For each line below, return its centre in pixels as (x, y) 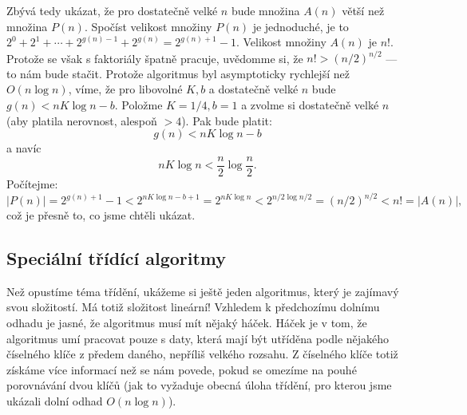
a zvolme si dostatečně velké (310, 105)
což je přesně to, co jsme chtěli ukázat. (101, 215)
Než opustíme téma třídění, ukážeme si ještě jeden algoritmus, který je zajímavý (203, 291)
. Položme (139, 105)
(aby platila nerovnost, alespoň (82, 120)
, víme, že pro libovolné (125, 89)
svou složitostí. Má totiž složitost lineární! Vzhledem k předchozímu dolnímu (193, 307)
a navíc (24, 148)
